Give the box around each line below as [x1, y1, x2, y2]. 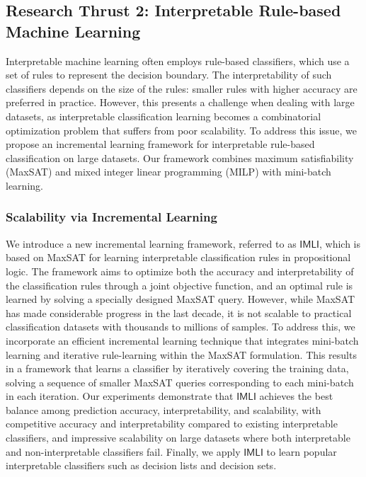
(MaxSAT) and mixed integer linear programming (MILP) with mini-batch [6, 164, 331, 179]
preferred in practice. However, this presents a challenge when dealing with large [6, 95, 355, 110]
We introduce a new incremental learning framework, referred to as [6, 236, 297, 251]
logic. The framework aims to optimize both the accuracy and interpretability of [6, 263, 354, 278]
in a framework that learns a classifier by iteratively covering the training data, [6, 361, 349, 376]
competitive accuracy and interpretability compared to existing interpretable [6, 416, 338, 431]
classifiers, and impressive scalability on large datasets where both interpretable [6, 430, 350, 445]
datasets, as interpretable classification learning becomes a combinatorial [6, 108, 321, 123]
